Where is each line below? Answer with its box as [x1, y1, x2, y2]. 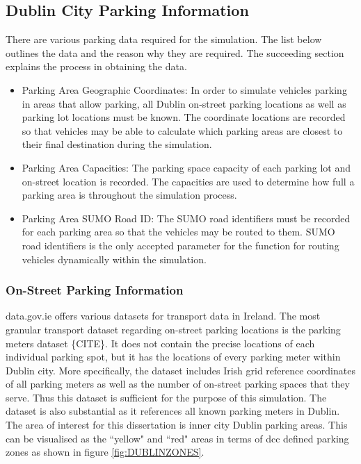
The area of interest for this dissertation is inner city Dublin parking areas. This [6, 417, 348, 432]
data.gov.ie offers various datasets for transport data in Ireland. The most [6, 308, 321, 323]
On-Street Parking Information [6, 281, 184, 299]
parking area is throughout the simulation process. [22, 188, 237, 202]
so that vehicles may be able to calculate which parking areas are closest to [22, 123, 343, 138]
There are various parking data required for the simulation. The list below [6, 32, 322, 47]
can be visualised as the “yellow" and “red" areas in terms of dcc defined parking [6, 431, 349, 445]
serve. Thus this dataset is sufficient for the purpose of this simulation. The [6, 390, 327, 404]
